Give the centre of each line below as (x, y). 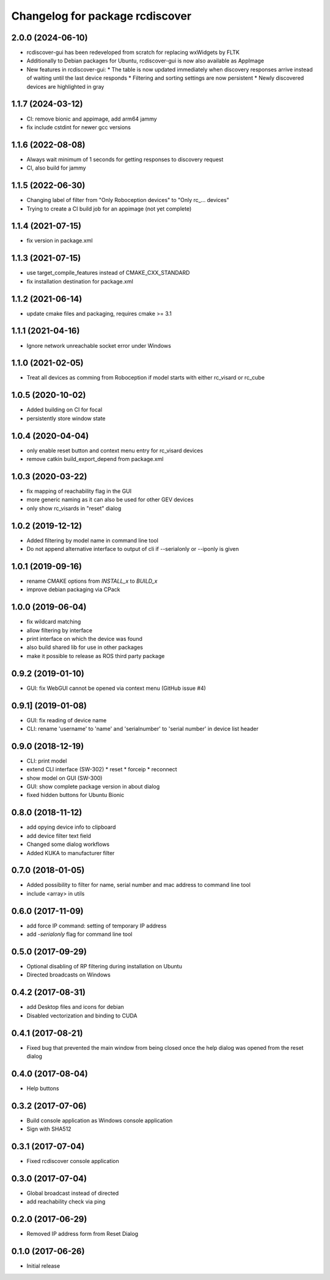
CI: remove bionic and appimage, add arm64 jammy (92, 119)
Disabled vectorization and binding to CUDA (82, 1016)
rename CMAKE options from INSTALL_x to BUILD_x (92, 581)
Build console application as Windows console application (100, 1120)
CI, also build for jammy (56, 168)
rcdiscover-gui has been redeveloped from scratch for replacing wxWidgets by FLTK (133, 53)
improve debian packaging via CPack (73, 589)
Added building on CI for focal (64, 410)
